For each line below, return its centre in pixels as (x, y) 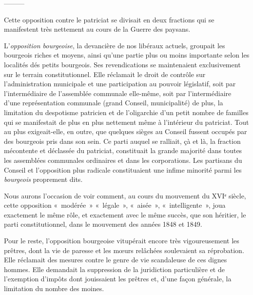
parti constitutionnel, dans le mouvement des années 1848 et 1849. (103, 224)
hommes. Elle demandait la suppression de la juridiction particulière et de (114, 269)
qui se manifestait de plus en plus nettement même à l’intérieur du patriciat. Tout (126, 122)
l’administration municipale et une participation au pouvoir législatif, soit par (120, 84)
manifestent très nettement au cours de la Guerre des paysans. (97, 29)
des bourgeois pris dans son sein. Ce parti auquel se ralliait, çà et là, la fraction (122, 141)
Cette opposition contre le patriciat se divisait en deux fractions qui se (109, 19)
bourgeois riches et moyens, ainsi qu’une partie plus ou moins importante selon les (127, 55)
